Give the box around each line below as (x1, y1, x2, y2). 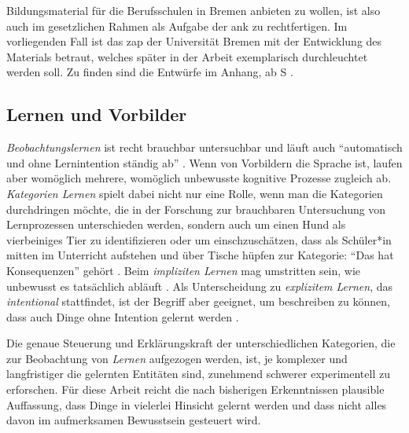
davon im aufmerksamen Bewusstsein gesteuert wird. (6, 412, 261, 428)
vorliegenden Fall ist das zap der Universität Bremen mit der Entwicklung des (6, 33, 382, 50)
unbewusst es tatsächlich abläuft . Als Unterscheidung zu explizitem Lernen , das (6, 277, 392, 294)
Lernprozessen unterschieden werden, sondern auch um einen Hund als (6, 216, 346, 233)
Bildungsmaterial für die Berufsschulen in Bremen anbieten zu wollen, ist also (6, 2, 381, 18)
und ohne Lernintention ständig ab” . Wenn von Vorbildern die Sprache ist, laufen (6, 154, 403, 171)
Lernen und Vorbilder (6, 102, 187, 127)
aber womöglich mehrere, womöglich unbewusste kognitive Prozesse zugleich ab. (6, 170, 392, 186)
